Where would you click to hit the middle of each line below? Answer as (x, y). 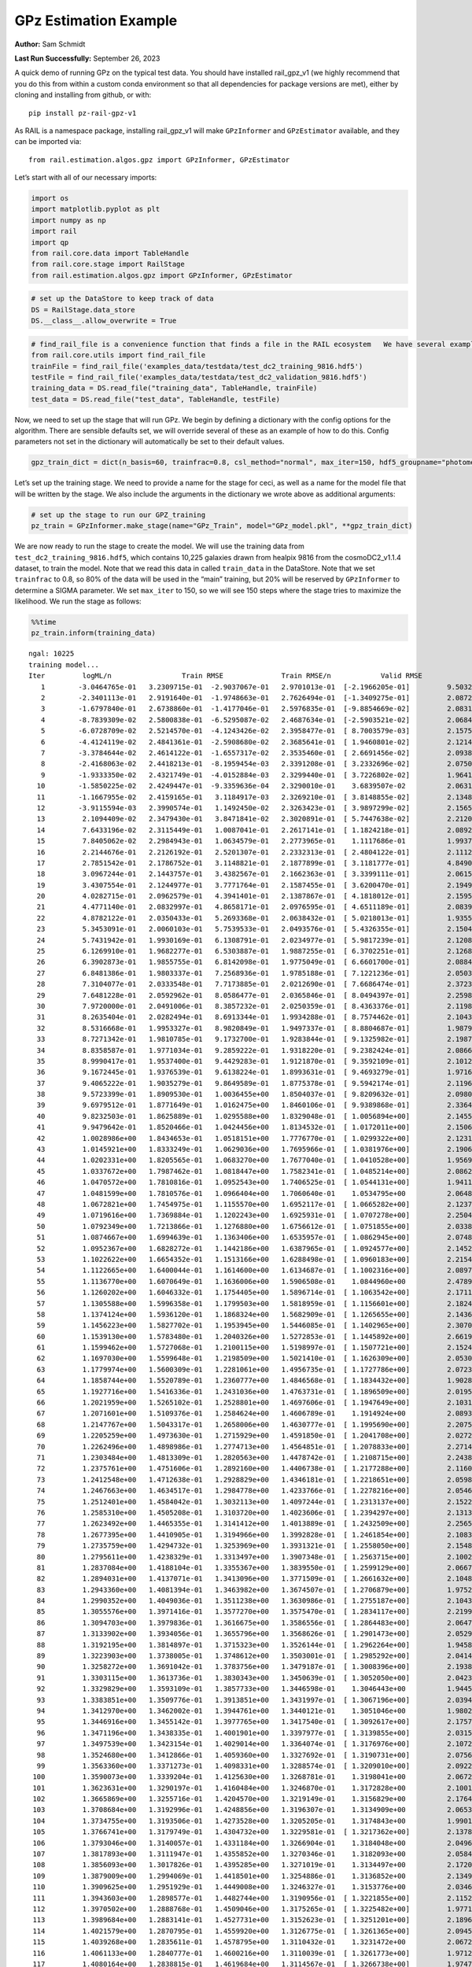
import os (50, 198)
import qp (50, 242)
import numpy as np (68, 220)
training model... (64, 664)
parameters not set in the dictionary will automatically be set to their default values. (149, 441)
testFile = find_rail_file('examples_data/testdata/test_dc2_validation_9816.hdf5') (199, 377)
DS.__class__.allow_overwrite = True (104, 321)
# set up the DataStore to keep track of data (122, 299)
